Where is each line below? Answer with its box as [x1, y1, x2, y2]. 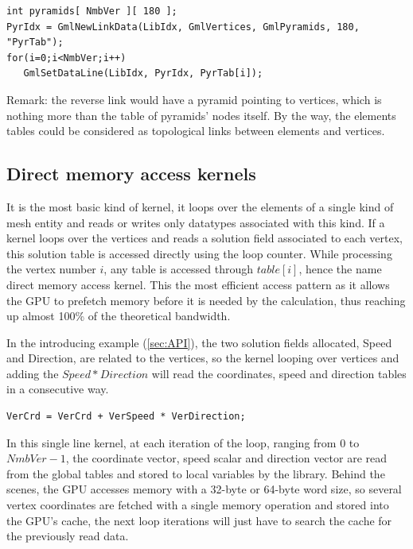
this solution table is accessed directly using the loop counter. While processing [6, 245, 392, 261]
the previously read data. [6, 528, 129, 544]
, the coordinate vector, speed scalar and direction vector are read [65, 450, 388, 466]
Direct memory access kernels [6, 161, 256, 186]
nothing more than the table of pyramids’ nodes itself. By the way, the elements [6, 106, 396, 123]
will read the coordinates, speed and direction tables [151, 365, 407, 381]
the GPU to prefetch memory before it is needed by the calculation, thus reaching [6, 292, 406, 308]
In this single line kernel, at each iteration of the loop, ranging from [6, 434, 337, 450]
